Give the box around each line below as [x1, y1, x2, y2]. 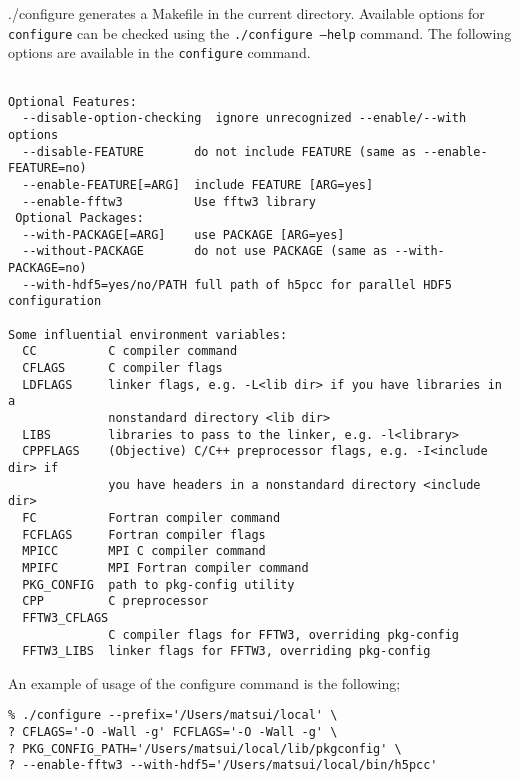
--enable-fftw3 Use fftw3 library [22, 194, 316, 209]
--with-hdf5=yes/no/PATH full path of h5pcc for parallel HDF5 [22, 277, 452, 292]
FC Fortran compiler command [22, 510, 281, 525]
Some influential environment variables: [8, 327, 288, 342]
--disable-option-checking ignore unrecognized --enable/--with [22, 111, 467, 126]
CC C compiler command [22, 344, 238, 359]
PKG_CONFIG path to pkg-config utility [22, 577, 295, 592]
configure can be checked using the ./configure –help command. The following [8, 22, 512, 43]
